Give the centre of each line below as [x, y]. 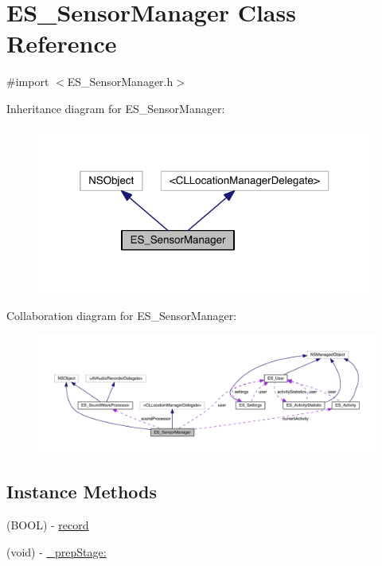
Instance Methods [82, 492]
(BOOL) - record [48, 525]
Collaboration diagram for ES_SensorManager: [122, 315]
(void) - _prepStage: [57, 551]
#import [28, 82]
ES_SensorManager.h [120, 82]
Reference [62, 43]
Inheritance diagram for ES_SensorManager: [116, 108]
